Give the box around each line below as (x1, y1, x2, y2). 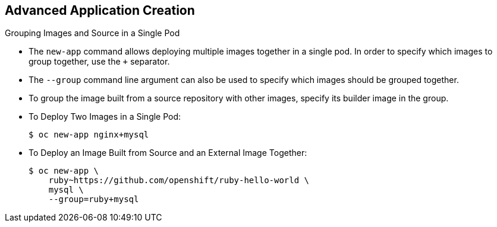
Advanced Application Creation (5, 3, 195, 18)
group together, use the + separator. (29, 56, 170, 67)
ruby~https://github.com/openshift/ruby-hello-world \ (48, 175, 310, 186)
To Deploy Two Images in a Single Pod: (29, 111, 181, 122)
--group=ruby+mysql (48, 194, 139, 204)
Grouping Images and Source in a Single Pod (5, 28, 180, 39)
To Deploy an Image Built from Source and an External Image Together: (29, 148, 307, 158)
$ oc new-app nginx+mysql (29, 130, 149, 140)
